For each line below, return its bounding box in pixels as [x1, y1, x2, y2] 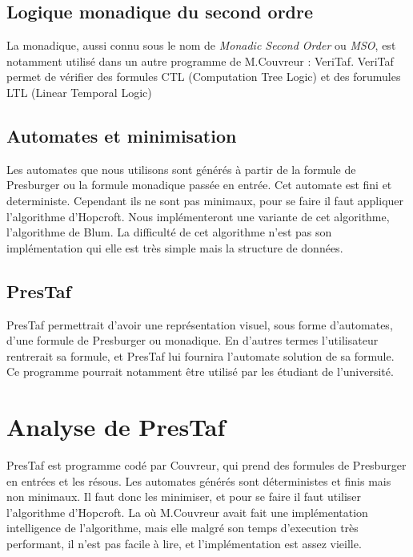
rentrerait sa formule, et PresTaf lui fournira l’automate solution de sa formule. [6, 347, 395, 364]
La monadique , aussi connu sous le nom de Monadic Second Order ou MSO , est [6, 37, 396, 54]
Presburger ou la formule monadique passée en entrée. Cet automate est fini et [6, 176, 392, 193]
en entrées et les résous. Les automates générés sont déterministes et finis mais [6, 472, 391, 489]
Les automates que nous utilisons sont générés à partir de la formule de [6, 160, 356, 177]
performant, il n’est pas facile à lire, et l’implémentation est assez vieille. [6, 535, 362, 552]
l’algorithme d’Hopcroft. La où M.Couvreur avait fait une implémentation [6, 503, 368, 520]
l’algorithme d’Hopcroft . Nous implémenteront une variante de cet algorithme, [6, 208, 390, 224]
